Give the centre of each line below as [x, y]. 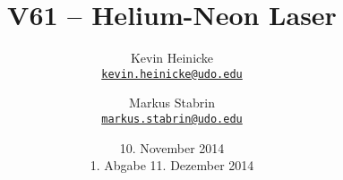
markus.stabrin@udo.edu [172, 119]
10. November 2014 [172, 147]
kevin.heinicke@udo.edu [172, 74]
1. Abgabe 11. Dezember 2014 [172, 165]
